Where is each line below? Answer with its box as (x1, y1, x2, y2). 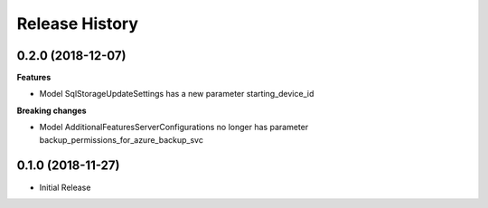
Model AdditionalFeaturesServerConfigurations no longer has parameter (39, 122, 309, 133)
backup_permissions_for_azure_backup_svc (39, 134, 203, 145)
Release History (16, 14, 139, 33)
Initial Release (39, 182, 91, 193)
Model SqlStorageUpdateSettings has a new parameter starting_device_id (39, 89, 314, 99)
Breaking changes (16, 105, 87, 116)
